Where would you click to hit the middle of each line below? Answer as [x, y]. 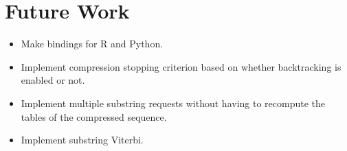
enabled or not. [53, 80]
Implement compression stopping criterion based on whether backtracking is [181, 66]
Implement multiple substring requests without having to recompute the [173, 103]
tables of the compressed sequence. [94, 116]
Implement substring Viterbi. [82, 140]
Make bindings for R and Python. [92, 44]
